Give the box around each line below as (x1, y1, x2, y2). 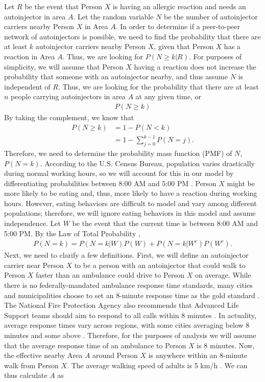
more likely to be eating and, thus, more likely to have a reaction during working (4, 188, 257, 198)
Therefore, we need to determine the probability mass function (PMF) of (4, 147, 232, 158)
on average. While (195, 269, 251, 280)
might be (227, 177, 255, 188)
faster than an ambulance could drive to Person (36, 269, 185, 280)
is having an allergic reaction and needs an (112, 1, 246, 11)
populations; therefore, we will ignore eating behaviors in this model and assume (4, 208, 256, 218)
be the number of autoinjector (164, 11, 258, 21)
